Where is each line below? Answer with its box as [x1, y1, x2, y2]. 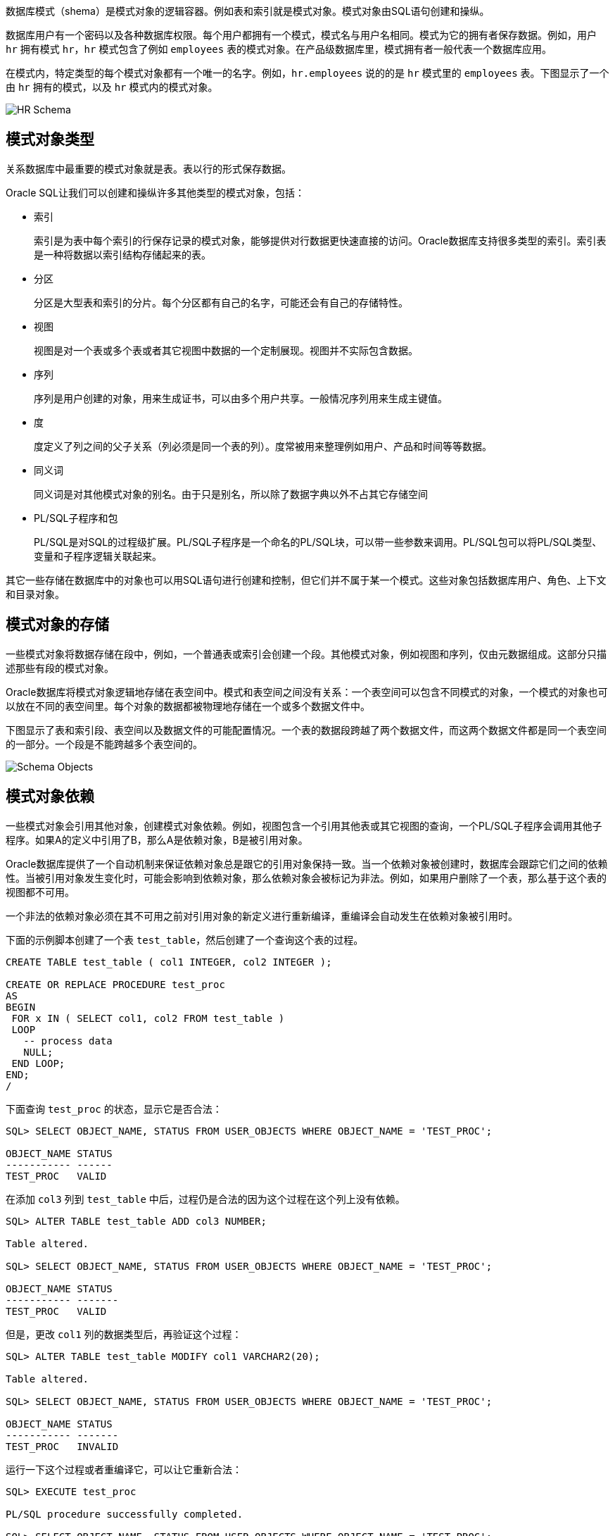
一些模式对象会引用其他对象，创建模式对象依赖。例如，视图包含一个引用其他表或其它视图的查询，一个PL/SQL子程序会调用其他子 [6, 819, 602, 832]
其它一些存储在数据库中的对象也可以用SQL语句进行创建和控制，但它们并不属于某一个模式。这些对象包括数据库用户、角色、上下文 [6, 573, 607, 586]
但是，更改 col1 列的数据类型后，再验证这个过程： [6, 1328, 242, 1340]
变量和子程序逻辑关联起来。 [34, 549, 162, 562]
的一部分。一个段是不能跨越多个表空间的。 [6, 737, 203, 750]
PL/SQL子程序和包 [34, 511, 118, 524]
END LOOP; [11, 1057, 65, 1069]
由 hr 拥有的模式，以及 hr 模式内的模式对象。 [6, 81, 218, 93]
